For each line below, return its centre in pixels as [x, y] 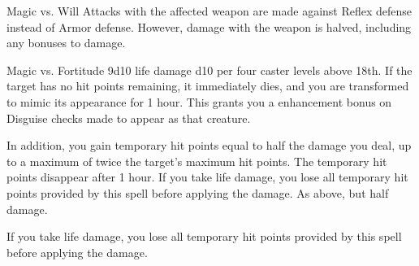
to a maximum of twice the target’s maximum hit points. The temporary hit [197, 161]
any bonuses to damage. [66, 43]
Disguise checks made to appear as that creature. [129, 118]
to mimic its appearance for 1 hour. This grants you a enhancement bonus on [199, 101]
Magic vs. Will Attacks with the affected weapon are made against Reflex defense [209, 11]
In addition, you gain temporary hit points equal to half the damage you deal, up [209, 145]
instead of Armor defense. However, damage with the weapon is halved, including [209, 26]
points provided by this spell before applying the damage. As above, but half [198, 192]
